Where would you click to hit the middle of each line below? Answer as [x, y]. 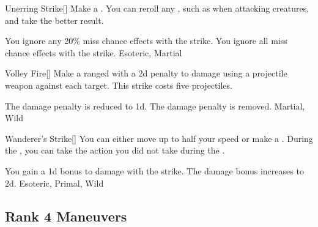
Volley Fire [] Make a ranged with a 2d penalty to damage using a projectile [146, 73]
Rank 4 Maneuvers [66, 216]
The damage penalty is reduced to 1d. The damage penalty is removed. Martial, [155, 106]
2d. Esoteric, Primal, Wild [54, 183]
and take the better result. [54, 20]
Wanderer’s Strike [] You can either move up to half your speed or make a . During [159, 138]
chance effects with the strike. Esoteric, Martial [94, 52]
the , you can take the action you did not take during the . [115, 150]
